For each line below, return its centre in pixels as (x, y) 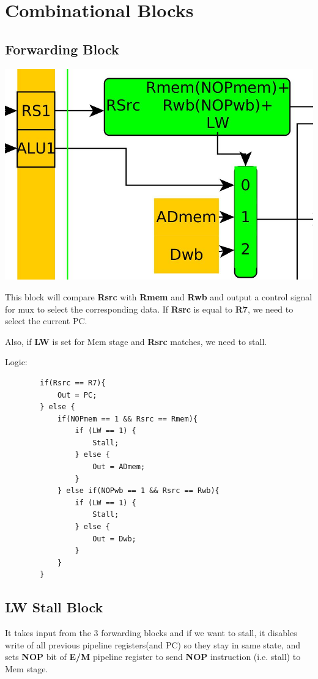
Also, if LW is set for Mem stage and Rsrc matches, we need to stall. (136, 341)
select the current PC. (46, 321)
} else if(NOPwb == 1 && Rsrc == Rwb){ (138, 491)
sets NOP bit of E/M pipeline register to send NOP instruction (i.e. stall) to (153, 657)
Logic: (16, 362)
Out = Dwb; (114, 539)
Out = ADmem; (119, 467)
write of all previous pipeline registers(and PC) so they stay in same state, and (153, 644)
